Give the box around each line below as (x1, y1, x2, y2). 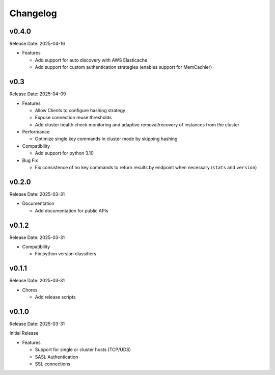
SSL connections (35, 361, 71, 367)
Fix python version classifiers (35, 251, 97, 257)
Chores (22, 287, 38, 293)
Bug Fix (22, 157, 38, 163)
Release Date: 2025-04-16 (9, 41, 65, 47)
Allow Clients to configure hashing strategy (35, 107, 126, 113)
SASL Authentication (35, 354, 78, 360)
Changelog (9, 8, 57, 19)
